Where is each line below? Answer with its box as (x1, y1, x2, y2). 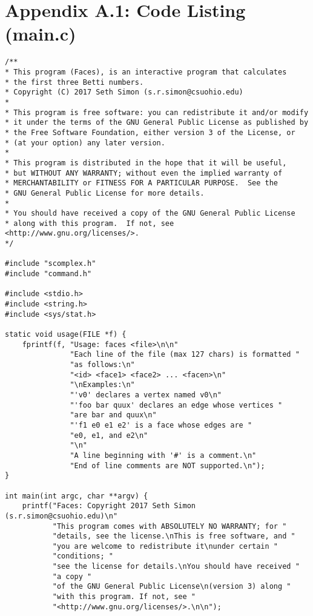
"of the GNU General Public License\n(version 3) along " (52, 582, 291, 591)
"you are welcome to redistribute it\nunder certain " (52, 541, 278, 551)
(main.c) (5, 21, 76, 46)
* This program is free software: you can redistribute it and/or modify (5, 108, 309, 117)
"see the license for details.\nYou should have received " (52, 562, 300, 571)
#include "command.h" (5, 270, 92, 279)
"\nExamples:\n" (70, 380, 135, 389)
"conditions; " (52, 552, 113, 561)
